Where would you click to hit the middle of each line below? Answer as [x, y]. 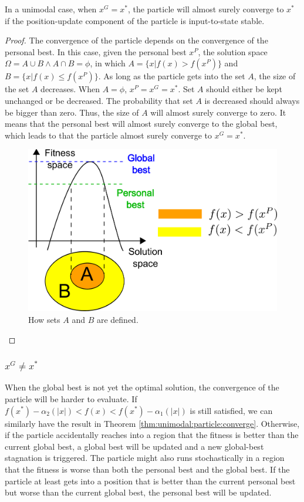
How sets [44, 319]
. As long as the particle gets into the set [172, 76]
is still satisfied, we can [231, 410]
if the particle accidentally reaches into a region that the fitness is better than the [152, 435]
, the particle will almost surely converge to [206, 9]
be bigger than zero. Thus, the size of [72, 112]
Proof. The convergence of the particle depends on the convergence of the [136, 40]
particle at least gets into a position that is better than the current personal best [150, 481]
